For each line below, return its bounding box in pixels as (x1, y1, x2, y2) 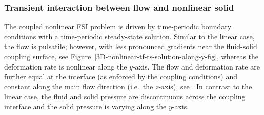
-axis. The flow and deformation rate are (132, 61, 260, 72)
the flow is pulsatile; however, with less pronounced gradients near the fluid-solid (4, 41, 257, 52)
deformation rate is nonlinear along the (4, 61, 127, 72)
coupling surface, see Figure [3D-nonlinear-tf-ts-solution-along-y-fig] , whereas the (4, 51, 259, 61)
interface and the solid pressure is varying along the (4, 101, 167, 111)
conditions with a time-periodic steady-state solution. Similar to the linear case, (4, 31, 255, 41)
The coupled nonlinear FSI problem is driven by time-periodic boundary (4, 21, 232, 32)
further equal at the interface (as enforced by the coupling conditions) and (4, 71, 237, 82)
